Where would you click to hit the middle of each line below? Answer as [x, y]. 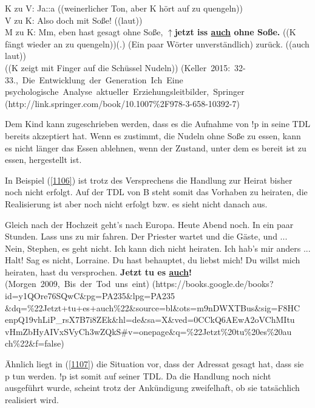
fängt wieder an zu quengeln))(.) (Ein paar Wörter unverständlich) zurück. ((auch [157, 43]
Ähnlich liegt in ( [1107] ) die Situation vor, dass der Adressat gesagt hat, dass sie [154, 364]
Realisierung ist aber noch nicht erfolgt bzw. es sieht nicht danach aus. [136, 203]
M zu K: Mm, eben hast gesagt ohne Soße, [84, 32]
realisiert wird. [32, 399]
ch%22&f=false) [35, 343]
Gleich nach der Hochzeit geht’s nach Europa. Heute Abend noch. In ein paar [149, 224]
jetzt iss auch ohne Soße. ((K [235, 32]
